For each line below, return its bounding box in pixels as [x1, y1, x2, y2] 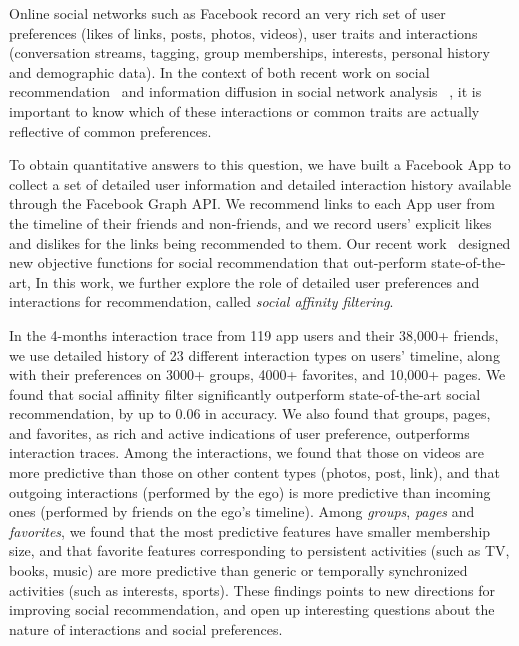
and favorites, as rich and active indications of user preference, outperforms [9, 422, 470, 443]
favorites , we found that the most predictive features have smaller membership [9, 520, 491, 541]
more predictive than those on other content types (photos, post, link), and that [9, 462, 500, 483]
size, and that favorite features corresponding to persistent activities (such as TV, [9, 540, 510, 561]
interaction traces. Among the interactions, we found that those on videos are [9, 442, 484, 463]
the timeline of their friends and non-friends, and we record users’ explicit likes [9, 212, 492, 233]
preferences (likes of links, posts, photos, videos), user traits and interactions [9, 22, 478, 43]
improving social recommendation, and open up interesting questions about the [9, 599, 495, 620]
